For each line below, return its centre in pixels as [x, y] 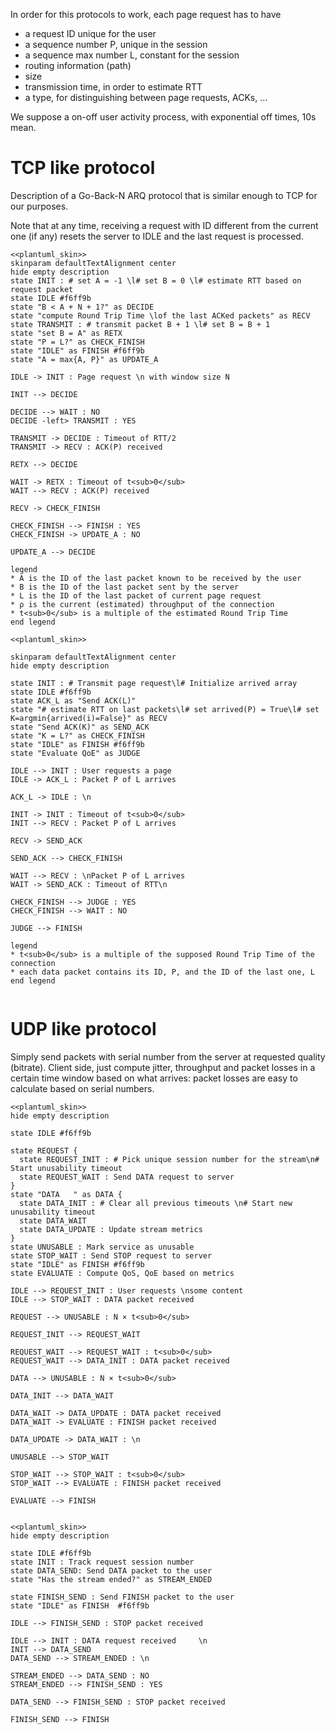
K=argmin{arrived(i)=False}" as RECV [89, 718]
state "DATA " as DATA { [66, 1194]
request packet [42, 289]
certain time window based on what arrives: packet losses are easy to [154, 1078]
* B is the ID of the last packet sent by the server [125, 587]
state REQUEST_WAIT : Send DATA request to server [127, 1177]
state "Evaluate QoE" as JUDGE [75, 753]
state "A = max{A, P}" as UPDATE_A [84, 359]
